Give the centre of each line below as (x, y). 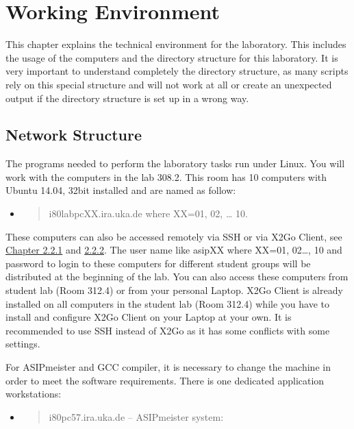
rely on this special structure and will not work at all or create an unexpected (169, 84)
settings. (23, 344)
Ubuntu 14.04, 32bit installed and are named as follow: (121, 190)
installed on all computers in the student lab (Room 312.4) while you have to (167, 303)
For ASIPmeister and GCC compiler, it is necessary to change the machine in (168, 367)
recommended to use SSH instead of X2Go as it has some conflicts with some (168, 330)
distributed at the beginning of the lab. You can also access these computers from (177, 277)
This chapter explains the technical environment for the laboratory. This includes (176, 44)
